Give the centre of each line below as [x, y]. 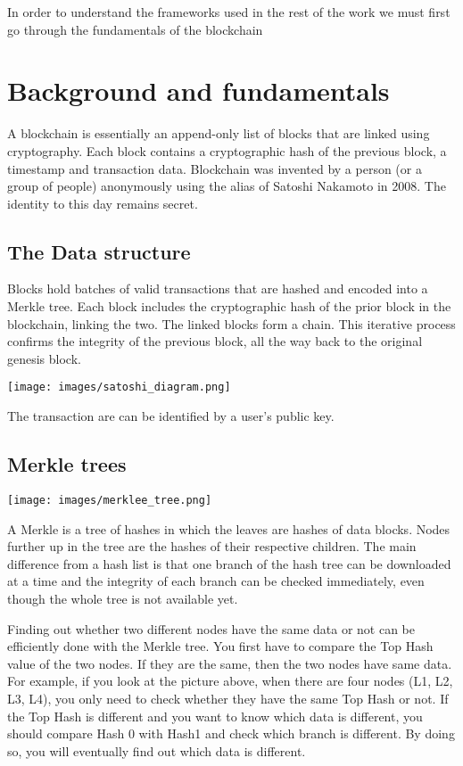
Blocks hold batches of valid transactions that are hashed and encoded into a [218, 288]
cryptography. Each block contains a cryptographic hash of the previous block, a [227, 150]
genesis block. [44, 358]
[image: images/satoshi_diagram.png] [119, 387]
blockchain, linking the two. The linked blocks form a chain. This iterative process [231, 323]
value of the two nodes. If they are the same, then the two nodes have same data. [230, 663]
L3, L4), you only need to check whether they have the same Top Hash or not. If [228, 698]
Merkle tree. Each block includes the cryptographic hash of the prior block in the [229, 306]
